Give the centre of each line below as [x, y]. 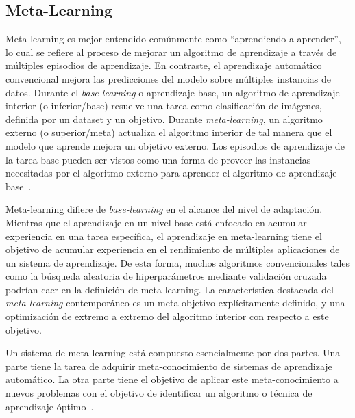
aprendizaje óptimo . [50, 406]
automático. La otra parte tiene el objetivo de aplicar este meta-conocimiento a [172, 379]
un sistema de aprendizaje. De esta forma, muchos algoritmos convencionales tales [178, 262]
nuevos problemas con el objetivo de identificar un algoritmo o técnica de [159, 393]
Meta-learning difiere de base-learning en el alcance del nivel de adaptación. [164, 209]
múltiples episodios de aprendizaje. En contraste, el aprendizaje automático [164, 65]
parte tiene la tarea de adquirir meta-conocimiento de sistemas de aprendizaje [169, 366]
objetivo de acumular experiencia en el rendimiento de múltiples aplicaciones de [173, 249]
